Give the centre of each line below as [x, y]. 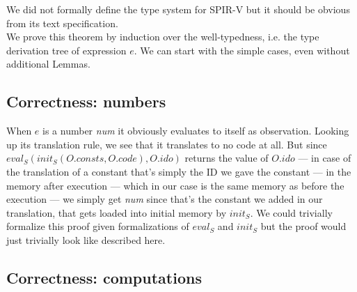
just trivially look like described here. [86, 239]
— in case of [325, 158]
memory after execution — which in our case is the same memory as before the [175, 185]
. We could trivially [291, 212]
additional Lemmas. [48, 64]
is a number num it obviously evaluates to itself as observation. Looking [196, 131]
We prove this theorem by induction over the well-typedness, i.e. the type [163, 37]
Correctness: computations [104, 277]
